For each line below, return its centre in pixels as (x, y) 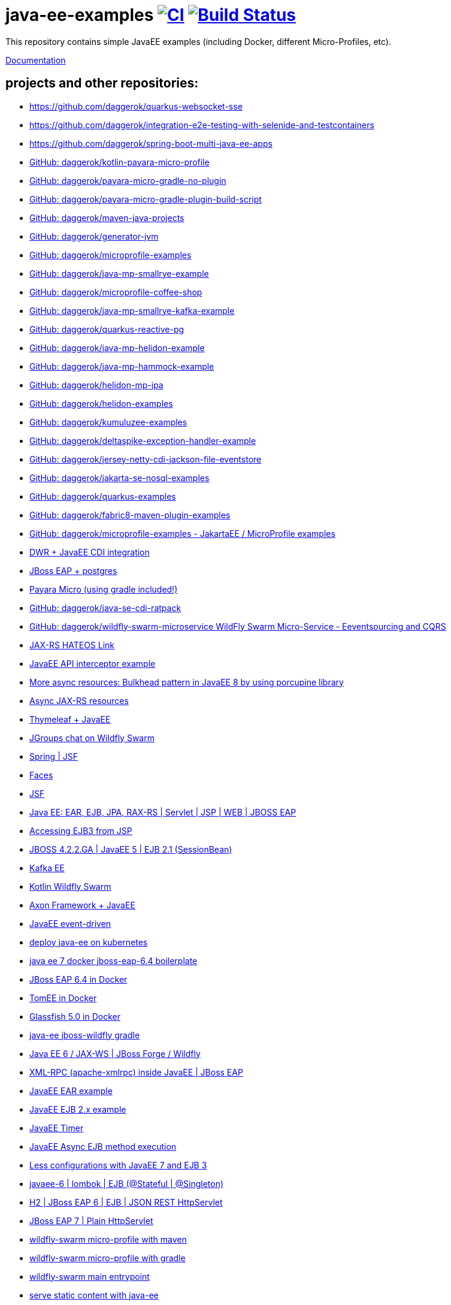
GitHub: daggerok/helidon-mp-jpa (96, 385)
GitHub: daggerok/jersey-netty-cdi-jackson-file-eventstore (146, 459)
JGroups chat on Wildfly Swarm (92, 738)
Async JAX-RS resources (79, 700)
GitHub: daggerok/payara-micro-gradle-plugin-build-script (146, 199)
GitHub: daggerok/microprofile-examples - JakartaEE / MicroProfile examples (182, 533)
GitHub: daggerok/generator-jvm (94, 236)
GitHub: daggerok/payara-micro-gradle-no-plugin (128, 180)
